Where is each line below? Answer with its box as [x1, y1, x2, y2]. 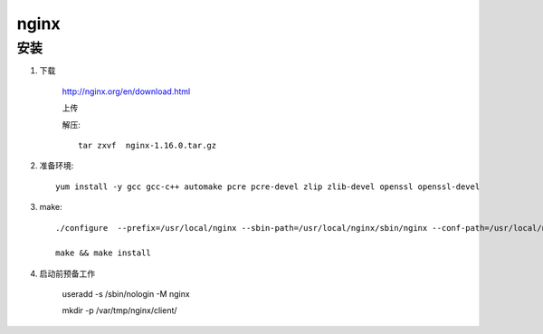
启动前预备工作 [39, 268, 95, 279]
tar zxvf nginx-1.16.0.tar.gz [78, 140, 217, 150]
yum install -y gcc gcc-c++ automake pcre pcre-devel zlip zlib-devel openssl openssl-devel [55, 181, 481, 192]
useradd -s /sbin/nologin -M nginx [62, 289, 190, 300]
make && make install [55, 248, 151, 258]
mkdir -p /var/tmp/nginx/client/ [62, 305, 177, 316]
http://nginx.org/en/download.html [62, 86, 191, 97]
